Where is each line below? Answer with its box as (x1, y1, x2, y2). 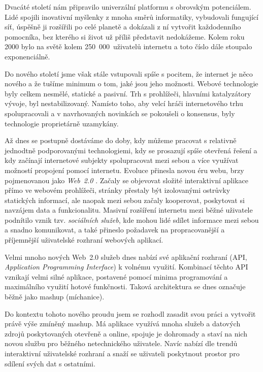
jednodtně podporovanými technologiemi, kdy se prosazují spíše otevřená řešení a (5, 145, 257, 155)
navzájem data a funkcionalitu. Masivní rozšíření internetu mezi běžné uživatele (5, 205, 253, 215)
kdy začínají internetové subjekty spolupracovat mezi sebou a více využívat (5, 155, 239, 165)
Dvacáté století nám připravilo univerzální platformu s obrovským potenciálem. (5, 2, 251, 12)
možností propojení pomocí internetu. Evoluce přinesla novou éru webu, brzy (5, 164, 244, 175)
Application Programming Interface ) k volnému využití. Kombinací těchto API (5, 261, 248, 272)
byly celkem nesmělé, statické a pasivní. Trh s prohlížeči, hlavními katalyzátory (5, 88, 251, 98)
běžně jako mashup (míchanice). (5, 291, 105, 302)
